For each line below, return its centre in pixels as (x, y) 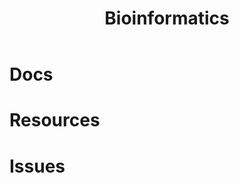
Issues (37, 166)
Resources (55, 120)
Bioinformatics (167, 18)
